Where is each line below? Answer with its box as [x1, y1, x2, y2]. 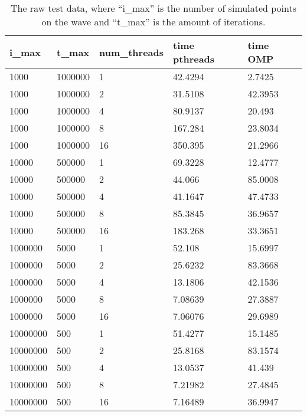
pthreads [173, 52, 215, 65]
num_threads [99, 45, 164, 59]
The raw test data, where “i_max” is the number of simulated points [10, 1, 296, 15]
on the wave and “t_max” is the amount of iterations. [41, 15, 266, 28]
